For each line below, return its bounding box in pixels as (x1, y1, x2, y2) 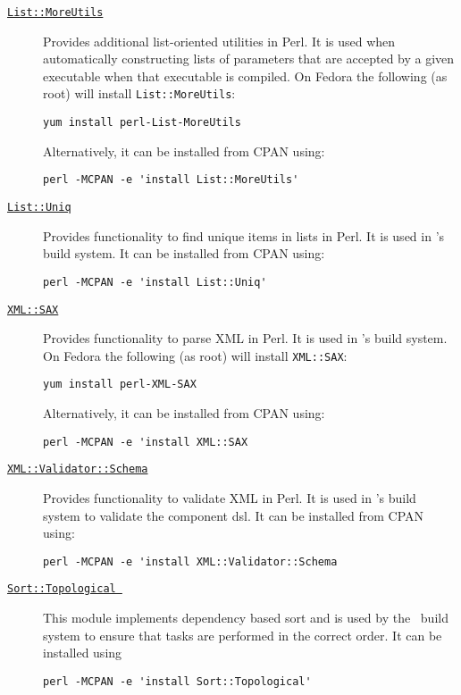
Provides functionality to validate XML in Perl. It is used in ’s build (43, 488, 416, 507)
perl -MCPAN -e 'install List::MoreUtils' (43, 173, 299, 187)
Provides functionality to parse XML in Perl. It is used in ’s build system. (43, 329, 448, 347)
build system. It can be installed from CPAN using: (43, 244, 325, 263)
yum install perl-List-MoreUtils (43, 116, 241, 130)
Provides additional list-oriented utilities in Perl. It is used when (43, 31, 396, 50)
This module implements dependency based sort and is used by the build (43, 608, 448, 627)
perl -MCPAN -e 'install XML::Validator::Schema (43, 555, 338, 568)
